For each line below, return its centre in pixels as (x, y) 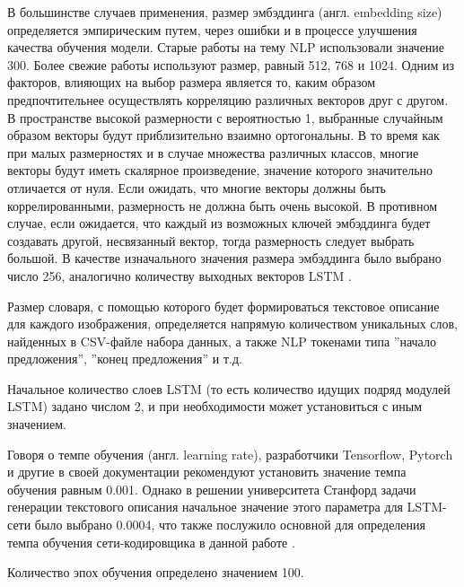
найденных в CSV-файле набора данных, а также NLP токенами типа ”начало (222, 341)
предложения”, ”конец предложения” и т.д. (125, 359)
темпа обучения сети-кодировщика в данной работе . (151, 542)
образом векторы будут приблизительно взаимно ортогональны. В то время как (223, 135)
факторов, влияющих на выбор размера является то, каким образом (191, 82)
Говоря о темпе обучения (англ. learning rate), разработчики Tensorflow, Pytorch (230, 454)
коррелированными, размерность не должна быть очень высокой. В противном (222, 205)
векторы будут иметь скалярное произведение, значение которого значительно (220, 170)
